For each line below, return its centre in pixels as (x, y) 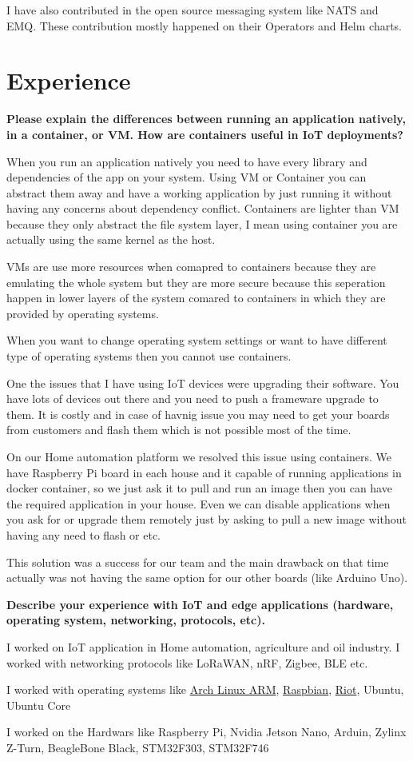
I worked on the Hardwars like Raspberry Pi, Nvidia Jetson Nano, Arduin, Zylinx (206, 732)
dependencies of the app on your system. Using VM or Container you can (187, 177)
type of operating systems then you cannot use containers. (149, 356)
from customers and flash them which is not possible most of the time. (179, 430)
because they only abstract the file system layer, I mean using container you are (202, 223)
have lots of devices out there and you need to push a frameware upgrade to (193, 398)
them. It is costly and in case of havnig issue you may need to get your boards (198, 414)
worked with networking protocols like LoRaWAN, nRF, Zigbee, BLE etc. (187, 662)
